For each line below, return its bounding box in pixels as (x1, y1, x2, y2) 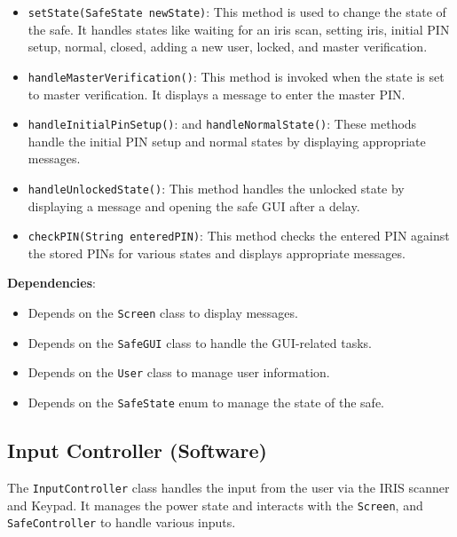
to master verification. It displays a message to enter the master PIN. (28, 84, 406, 103)
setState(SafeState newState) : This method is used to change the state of (28, 3, 446, 20)
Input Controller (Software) (7, 437, 267, 464)
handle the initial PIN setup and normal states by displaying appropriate (28, 131, 426, 150)
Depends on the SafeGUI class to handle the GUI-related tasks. (28, 333, 373, 351)
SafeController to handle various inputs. (7, 513, 236, 532)
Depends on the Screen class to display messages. (28, 304, 298, 322)
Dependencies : (7, 273, 96, 292)
